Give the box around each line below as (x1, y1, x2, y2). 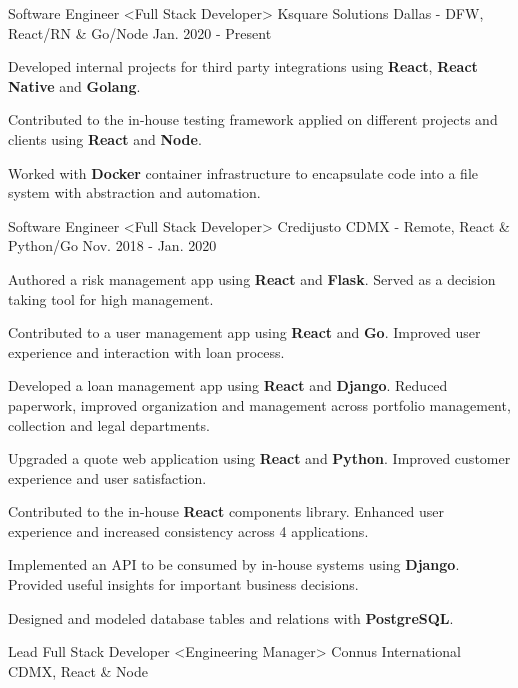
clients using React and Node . (8, 128, 202, 149)
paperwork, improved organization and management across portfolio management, (8, 394, 511, 415)
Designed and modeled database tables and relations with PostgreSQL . (8, 607, 454, 628)
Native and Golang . (8, 75, 141, 96)
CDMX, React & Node (8, 660, 148, 681)
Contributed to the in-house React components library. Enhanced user (8, 501, 445, 522)
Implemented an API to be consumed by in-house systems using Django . (8, 554, 460, 575)
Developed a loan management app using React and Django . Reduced (8, 375, 448, 396)
